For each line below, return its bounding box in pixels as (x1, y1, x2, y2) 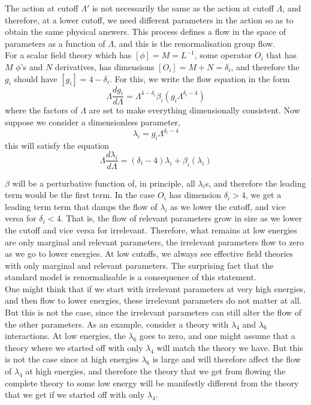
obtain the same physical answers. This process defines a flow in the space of (5, 25, 286, 38)
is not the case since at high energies (5, 353, 139, 365)
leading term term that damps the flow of (5, 200, 158, 212)
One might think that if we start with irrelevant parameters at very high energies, (5, 282, 306, 295)
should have (14, 72, 58, 85)
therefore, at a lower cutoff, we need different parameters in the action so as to (5, 13, 294, 26)
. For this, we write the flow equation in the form (109, 72, 290, 85)
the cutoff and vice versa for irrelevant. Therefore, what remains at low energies (5, 223, 297, 236)
